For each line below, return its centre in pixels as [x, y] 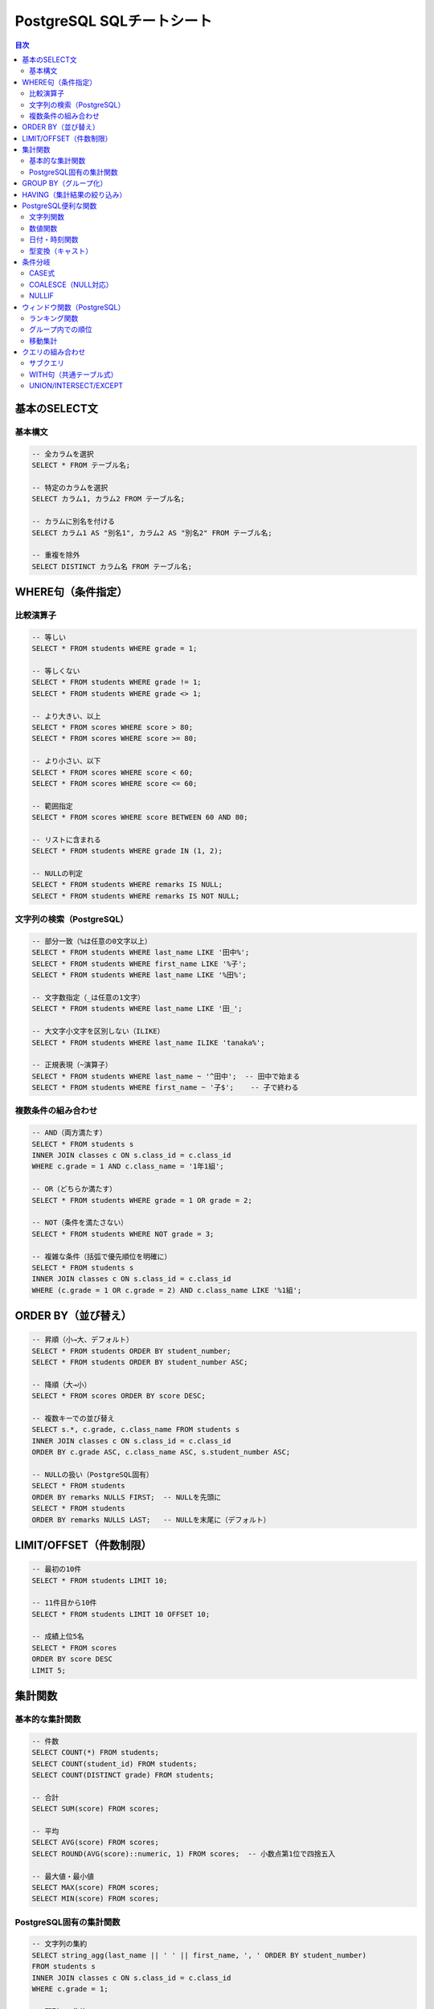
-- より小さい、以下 [66, 761]
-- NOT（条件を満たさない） [80, 1223]
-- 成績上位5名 [58, 1637]
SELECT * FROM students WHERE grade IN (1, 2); [127, 851]
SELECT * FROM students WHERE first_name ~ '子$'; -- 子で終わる [165, 1088]
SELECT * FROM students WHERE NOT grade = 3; [123, 1234]
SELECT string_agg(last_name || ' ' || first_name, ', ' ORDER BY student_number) [199, 1955]
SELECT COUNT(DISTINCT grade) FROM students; [123, 1775]
